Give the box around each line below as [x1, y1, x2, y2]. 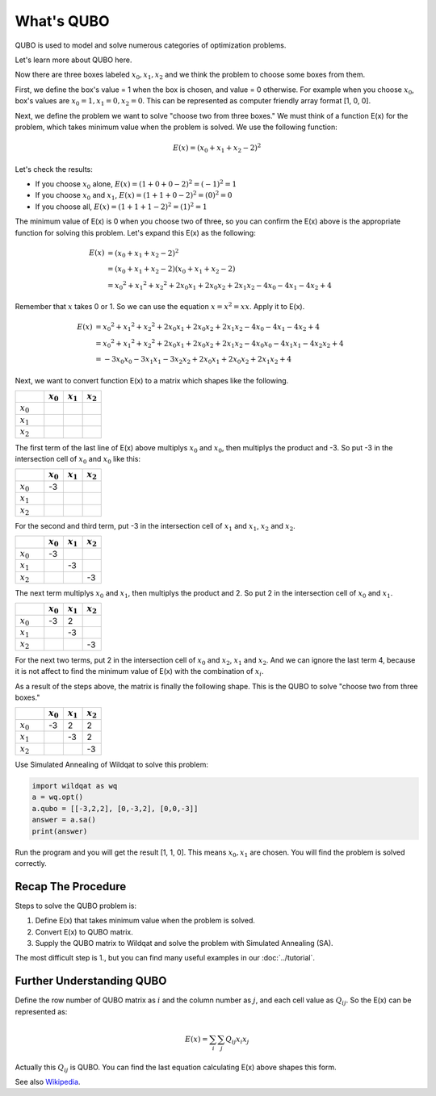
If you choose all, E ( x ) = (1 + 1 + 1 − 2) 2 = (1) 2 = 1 [35, 201, 208, 211]
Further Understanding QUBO [15, 974, 167, 988]
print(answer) [31, 826, 88, 835]
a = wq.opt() [31, 793, 84, 802]
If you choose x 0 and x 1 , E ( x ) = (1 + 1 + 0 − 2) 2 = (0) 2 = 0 [35, 190, 233, 202]
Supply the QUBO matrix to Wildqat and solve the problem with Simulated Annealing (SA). [35, 939, 334, 947]
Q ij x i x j [225, 1034, 249, 1045]
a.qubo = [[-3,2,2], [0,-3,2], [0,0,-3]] [31, 804, 199, 813]
